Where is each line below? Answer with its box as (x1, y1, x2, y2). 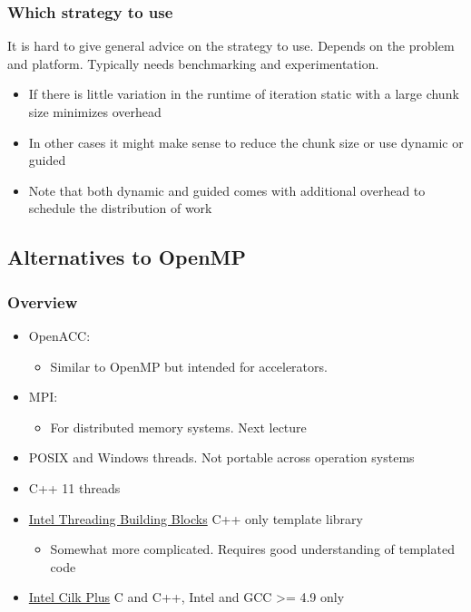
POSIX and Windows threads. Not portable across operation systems (28, 448, 415, 467)
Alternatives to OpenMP (7, 243, 246, 271)
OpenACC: (28, 325, 91, 345)
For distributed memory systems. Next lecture (50, 417, 307, 436)
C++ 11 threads (28, 478, 121, 497)
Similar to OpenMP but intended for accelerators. (50, 356, 328, 375)
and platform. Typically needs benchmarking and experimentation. (7, 53, 379, 73)
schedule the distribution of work (28, 199, 212, 218)
